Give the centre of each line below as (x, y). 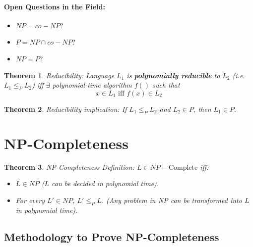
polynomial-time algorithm (92, 85)
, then (202, 109)
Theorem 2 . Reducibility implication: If (65, 109)
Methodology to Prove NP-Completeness (112, 236)
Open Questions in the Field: (55, 6)
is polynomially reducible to (173, 75)
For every (30, 200)
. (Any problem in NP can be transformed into (172, 200)
